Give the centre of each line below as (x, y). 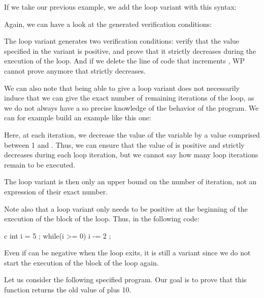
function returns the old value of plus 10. (68, 290)
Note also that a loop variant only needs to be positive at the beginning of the (126, 208)
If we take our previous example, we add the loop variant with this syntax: (120, 7)
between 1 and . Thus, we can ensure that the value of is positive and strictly (124, 144)
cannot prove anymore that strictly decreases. (75, 70)
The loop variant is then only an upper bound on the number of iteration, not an (130, 181)
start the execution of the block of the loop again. (81, 262)
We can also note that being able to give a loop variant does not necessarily (122, 88)
